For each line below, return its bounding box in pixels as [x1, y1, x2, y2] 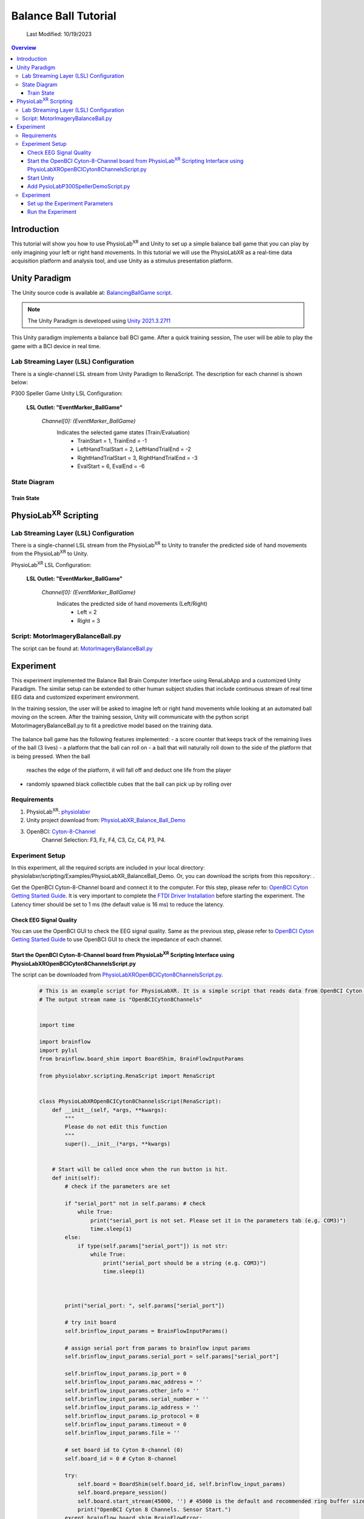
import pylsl [39, 1047, 78, 1054]
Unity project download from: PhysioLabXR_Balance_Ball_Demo [26, 817, 186, 824]
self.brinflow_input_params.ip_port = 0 [64, 1370, 187, 1377]
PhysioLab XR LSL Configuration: [11, 560, 92, 568]
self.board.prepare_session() [77, 1489, 167, 1496]
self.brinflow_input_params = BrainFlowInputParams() [64, 1328, 228, 1334]
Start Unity [27, 174, 55, 182]
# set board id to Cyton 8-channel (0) [64, 1447, 183, 1453]
